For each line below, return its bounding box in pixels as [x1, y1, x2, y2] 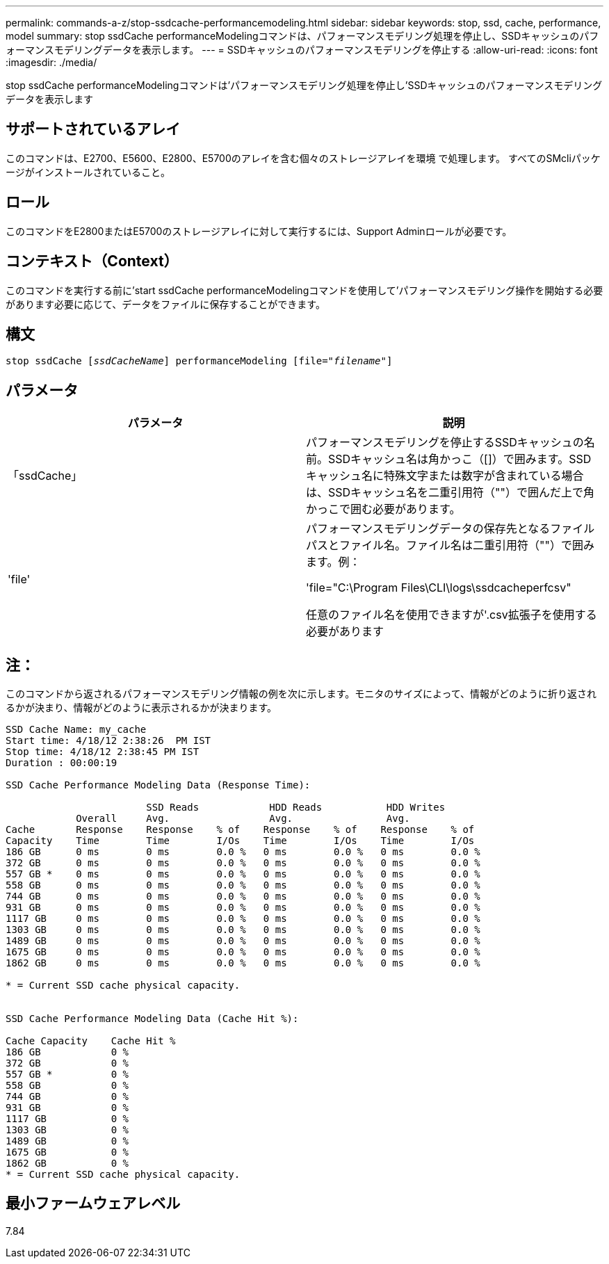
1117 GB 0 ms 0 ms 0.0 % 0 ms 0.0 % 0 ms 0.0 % [6, 913, 480, 925]
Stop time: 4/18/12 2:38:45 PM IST [6, 746, 200, 758]
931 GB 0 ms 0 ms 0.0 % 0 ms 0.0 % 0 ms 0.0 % [6, 902, 480, 914]
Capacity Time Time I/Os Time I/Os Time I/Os [6, 835, 475, 847]
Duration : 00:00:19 [6, 757, 117, 769]
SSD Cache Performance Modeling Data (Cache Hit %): [6, 1013, 299, 1025]
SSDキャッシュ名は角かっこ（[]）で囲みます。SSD [328, 452, 592, 467]
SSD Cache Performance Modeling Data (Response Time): [6, 779, 311, 791]
